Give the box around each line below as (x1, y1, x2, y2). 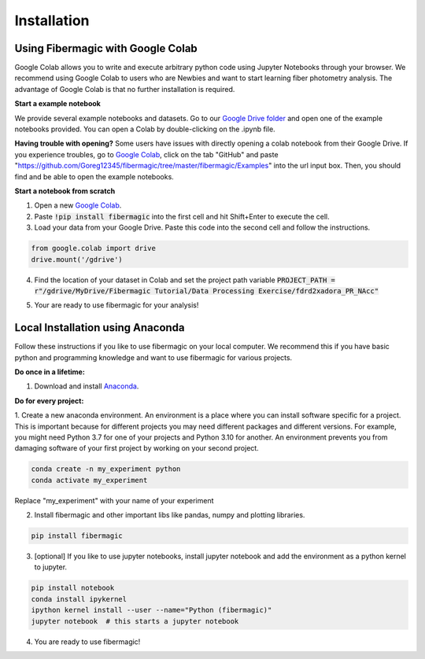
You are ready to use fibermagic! (34, 637, 141, 646)
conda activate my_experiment (31, 476, 148, 484)
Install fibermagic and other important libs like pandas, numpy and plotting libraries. (34, 510, 305, 520)
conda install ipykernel (31, 595, 128, 603)
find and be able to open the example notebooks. (14, 171, 175, 181)
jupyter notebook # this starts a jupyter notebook (31, 617, 239, 625)
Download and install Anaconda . (34, 381, 139, 391)
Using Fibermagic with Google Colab (14, 42, 198, 55)
